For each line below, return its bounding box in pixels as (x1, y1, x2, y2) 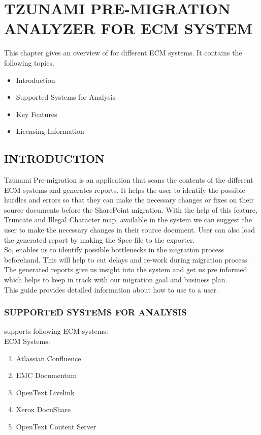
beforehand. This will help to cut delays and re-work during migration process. (4, 254, 249, 265)
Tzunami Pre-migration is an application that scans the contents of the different (4, 175, 253, 185)
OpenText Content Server (16, 421, 96, 431)
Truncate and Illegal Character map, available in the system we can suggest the (4, 214, 252, 225)
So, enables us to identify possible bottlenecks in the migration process (4, 244, 224, 255)
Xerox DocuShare (16, 404, 71, 415)
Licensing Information (16, 126, 84, 136)
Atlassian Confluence (16, 353, 81, 363)
